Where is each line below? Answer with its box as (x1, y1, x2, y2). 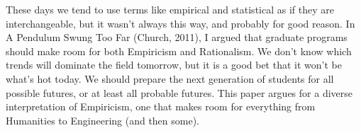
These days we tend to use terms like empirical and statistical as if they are (6, 2, 334, 16)
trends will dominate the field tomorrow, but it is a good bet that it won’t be (6, 57, 342, 72)
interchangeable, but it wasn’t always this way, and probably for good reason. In (6, 16, 355, 30)
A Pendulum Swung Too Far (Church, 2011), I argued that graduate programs (6, 30, 348, 45)
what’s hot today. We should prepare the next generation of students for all (6, 71, 334, 86)
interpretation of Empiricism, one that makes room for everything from (6, 99, 316, 114)
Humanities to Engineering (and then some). (6, 112, 200, 127)
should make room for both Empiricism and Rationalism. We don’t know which (6, 43, 352, 58)
